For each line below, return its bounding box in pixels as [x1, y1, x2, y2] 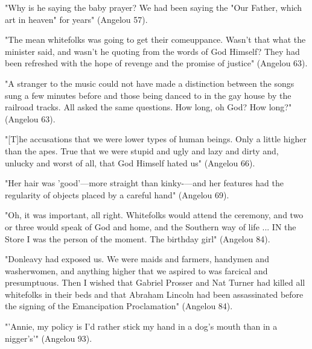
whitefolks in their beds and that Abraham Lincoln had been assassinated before [5, 288, 304, 300]
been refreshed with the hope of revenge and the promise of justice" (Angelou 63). [5, 57, 308, 69]
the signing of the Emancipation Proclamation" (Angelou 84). [5, 300, 233, 312]
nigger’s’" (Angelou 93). [5, 332, 92, 344]
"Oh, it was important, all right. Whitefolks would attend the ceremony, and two [5, 209, 304, 221]
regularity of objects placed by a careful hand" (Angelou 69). [5, 188, 229, 201]
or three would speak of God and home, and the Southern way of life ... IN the [5, 220, 296, 233]
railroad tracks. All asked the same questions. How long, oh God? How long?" [5, 101, 292, 113]
